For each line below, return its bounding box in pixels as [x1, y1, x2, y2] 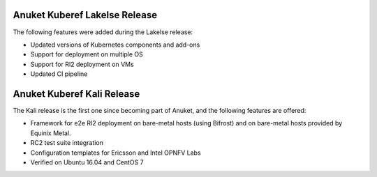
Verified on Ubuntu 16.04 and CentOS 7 [30, 157, 144, 167]
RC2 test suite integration [30, 139, 104, 147]
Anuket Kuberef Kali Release [13, 88, 140, 100]
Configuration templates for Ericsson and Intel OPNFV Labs [30, 148, 202, 157]
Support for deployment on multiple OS [30, 50, 143, 59]
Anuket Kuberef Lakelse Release [13, 9, 157, 21]
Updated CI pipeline [30, 70, 88, 78]
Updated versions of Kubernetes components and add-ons [30, 40, 200, 49]
